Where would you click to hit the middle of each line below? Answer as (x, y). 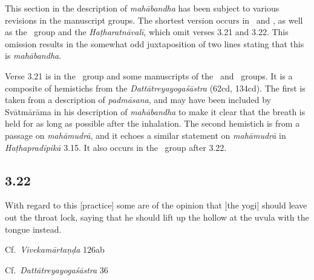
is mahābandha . (33, 55)
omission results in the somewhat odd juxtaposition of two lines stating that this (155, 43)
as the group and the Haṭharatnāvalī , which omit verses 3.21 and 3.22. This (147, 32)
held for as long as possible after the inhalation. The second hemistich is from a (152, 123)
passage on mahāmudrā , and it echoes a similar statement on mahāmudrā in (146, 135)
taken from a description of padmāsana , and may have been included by (138, 100)
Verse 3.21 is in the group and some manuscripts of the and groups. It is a (149, 75)
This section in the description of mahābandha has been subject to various (142, 8)
